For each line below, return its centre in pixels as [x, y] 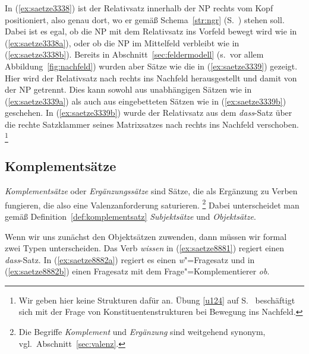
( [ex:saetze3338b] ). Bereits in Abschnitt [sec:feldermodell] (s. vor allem [134, 54]
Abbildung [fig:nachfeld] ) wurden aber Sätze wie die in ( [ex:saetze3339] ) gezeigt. [151, 66]
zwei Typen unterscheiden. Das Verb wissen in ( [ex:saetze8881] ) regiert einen [145, 248]
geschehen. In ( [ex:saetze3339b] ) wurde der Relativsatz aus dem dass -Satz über [149, 113]
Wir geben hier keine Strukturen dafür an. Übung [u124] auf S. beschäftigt [157, 300]
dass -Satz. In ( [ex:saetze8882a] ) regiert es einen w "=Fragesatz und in [130, 259]
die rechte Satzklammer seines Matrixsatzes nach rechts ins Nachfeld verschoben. [152, 124]
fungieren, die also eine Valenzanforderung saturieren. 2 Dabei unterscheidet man [152, 204]
